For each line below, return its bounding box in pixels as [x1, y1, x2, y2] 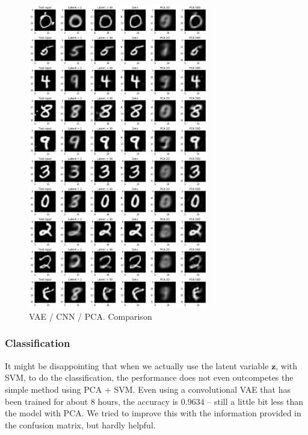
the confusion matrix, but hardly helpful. [5, 418, 156, 431]
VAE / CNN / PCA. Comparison [29, 310, 152, 322]
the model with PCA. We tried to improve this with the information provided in [5, 407, 301, 419]
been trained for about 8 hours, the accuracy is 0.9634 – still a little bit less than [5, 395, 303, 407]
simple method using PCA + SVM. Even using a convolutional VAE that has [5, 383, 291, 395]
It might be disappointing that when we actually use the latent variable [5, 359, 269, 372]
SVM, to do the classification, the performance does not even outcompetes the [5, 371, 294, 384]
